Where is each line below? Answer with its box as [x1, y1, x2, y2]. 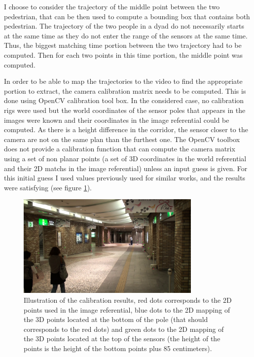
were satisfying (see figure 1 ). [4, 182, 92, 192]
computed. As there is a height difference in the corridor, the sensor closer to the [4, 124, 248, 135]
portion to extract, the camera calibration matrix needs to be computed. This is [4, 85, 246, 96]
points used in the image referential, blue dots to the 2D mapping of [24, 304, 230, 315]
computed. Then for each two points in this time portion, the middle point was [4, 49, 243, 60]
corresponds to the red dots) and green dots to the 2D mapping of [24, 323, 224, 334]
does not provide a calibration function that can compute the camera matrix [4, 143, 235, 154]
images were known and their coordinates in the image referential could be [4, 114, 229, 125]
